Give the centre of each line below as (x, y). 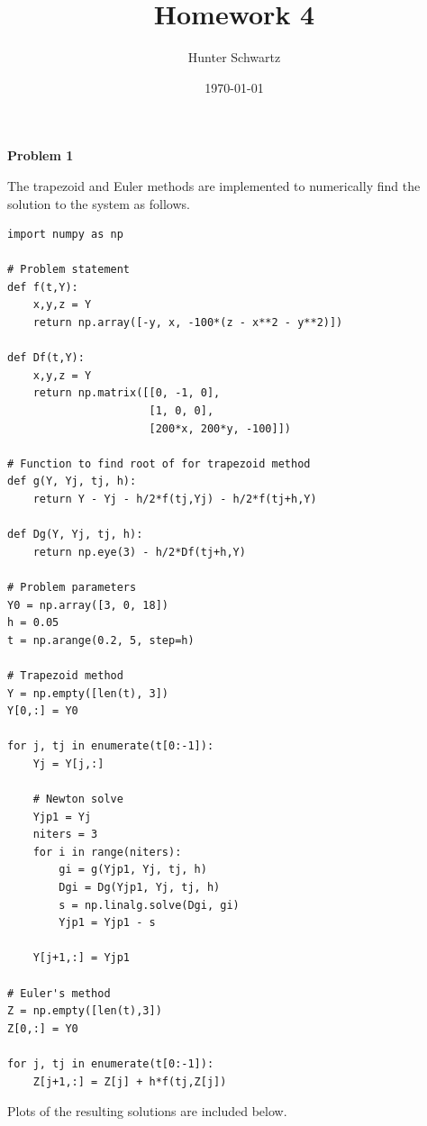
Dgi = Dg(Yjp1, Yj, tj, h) (140, 888)
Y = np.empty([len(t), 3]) (88, 693)
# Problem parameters (72, 587)
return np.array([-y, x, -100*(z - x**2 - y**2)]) (188, 323)
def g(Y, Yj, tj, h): (72, 481)
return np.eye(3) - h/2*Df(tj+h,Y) (139, 552)
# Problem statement (69, 270)
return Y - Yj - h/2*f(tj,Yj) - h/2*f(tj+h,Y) (175, 499)
